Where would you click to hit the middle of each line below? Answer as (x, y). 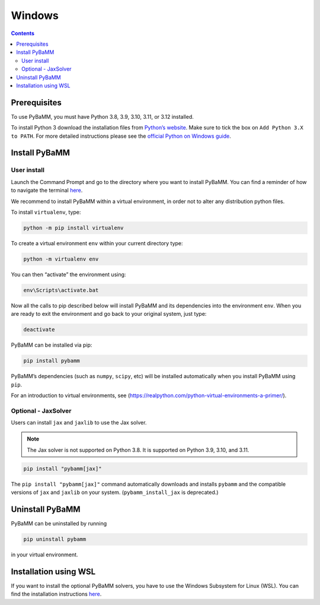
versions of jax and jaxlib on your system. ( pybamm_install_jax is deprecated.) (115, 492)
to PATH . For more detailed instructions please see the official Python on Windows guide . (121, 136)
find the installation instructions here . (56, 594)
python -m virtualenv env (61, 259)
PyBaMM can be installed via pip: (52, 345)
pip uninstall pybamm (55, 539)
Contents (23, 33)
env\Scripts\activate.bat (61, 290)
